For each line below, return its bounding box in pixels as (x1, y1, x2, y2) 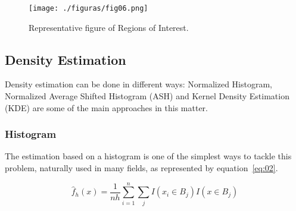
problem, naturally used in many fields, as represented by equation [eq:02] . (5, 162, 278, 174)
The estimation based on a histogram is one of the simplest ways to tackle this (5, 150, 292, 162)
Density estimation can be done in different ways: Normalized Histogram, (5, 78, 272, 90)
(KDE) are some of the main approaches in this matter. (5, 101, 208, 114)
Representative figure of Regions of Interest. (29, 21, 189, 33)
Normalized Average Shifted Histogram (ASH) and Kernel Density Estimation (5, 90, 289, 102)
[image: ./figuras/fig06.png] (29, 4, 148, 12)
